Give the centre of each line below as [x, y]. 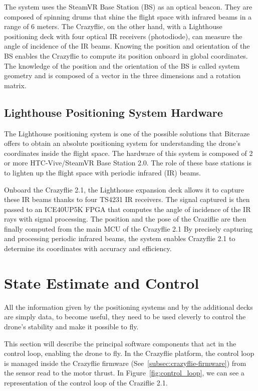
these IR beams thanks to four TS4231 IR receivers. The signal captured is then [127, 199]
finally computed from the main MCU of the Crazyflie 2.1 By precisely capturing [128, 228]
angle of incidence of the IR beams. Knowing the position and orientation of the [127, 46]
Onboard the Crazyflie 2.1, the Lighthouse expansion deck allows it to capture [124, 189]
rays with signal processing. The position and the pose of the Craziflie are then [125, 219]
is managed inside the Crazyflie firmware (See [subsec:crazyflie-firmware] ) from [125, 363]
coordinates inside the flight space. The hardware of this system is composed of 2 [128, 153]
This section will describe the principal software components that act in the [120, 343]
